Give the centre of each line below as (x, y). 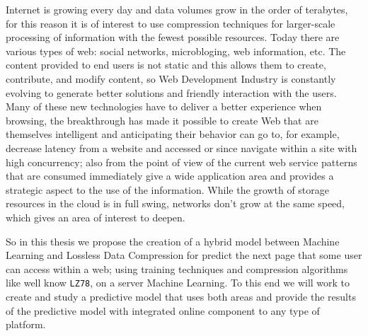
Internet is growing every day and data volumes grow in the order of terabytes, (177, 9)
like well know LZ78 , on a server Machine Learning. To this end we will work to (178, 283)
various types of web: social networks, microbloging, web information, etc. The (176, 51)
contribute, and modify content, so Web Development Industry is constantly (171, 78)
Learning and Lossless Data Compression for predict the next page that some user (184, 255)
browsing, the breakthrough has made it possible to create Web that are (162, 120)
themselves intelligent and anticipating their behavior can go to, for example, (173, 134)
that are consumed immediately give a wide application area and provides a (170, 176)
